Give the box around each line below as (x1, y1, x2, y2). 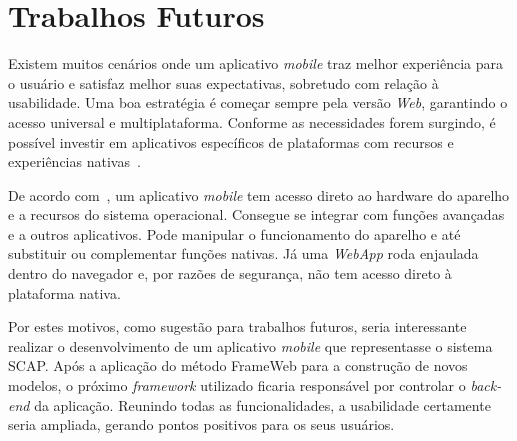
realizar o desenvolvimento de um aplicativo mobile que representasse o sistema (8, 335, 493, 356)
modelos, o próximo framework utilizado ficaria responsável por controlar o (8, 375, 466, 396)
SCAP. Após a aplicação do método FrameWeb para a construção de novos (8, 355, 468, 376)
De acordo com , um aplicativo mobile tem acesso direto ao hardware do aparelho (8, 184, 510, 205)
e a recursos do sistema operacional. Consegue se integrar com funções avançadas (8, 204, 505, 225)
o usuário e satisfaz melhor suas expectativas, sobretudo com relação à (8, 72, 439, 93)
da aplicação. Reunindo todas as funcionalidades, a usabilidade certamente (34, 394, 491, 415)
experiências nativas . (8, 151, 141, 172)
